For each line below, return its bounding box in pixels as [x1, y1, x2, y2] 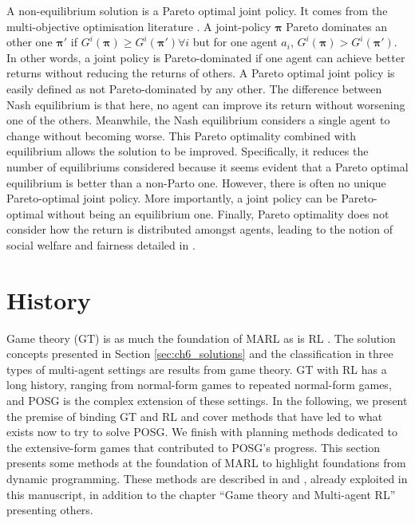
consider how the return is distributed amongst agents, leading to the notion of [6, 221, 393, 238]
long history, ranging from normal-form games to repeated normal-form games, [6, 376, 392, 393]
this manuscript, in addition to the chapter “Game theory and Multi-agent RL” [6, 486, 396, 502]
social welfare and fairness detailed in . [6, 236, 196, 253]
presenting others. [6, 501, 93, 518]
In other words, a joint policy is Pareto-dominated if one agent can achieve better [6, 49, 405, 65]
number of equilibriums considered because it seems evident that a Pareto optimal [6, 158, 409, 175]
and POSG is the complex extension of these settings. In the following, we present [6, 392, 408, 408]
